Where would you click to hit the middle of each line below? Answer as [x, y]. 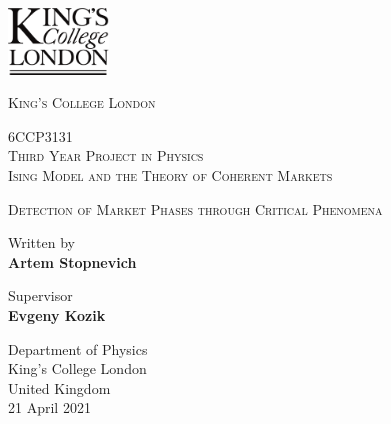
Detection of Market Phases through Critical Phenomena [195, 208]
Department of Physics [78, 348]
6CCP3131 [40, 135]
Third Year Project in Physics [106, 155]
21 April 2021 [49, 407]
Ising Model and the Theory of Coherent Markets [170, 175]
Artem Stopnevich [72, 261]
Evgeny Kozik [57, 314]
